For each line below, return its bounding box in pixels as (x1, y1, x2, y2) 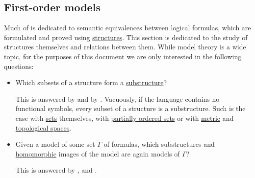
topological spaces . (15, 122, 72, 133)
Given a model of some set (15, 139, 95, 149)
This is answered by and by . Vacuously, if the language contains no (15, 93, 220, 104)
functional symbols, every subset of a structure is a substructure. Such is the (15, 103, 246, 113)
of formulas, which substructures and (103, 139, 215, 149)
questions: (4, 61, 34, 71)
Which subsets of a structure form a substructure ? (15, 77, 167, 88)
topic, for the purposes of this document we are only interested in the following (4, 51, 242, 61)
